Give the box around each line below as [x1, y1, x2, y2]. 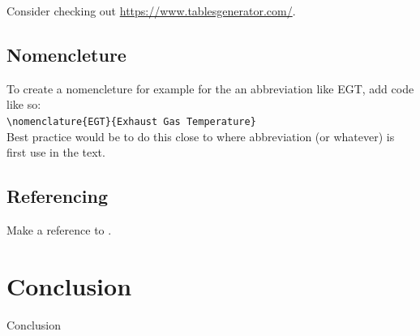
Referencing [6, 183, 108, 209]
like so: [6, 96, 41, 113]
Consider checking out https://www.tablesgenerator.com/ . [6, 2, 296, 19]
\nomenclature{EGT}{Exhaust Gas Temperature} [6, 115, 256, 127]
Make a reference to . [6, 222, 112, 239]
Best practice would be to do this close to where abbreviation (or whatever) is [6, 127, 395, 144]
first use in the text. [6, 144, 105, 161]
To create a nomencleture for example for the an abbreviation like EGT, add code [6, 80, 414, 97]
